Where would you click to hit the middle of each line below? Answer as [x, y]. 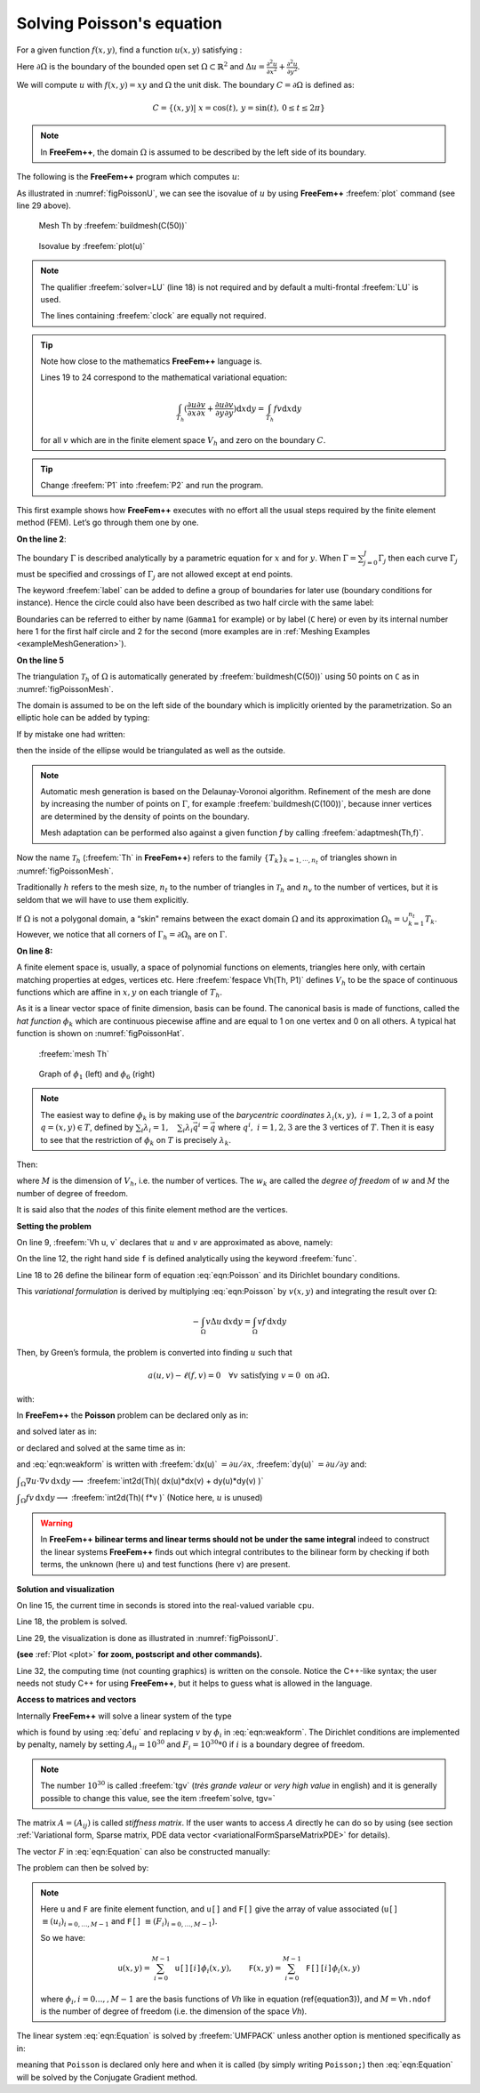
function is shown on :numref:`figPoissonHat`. [100, 1034]
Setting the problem [54, 1226]
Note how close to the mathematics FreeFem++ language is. [151, 361]
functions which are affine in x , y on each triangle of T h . [119, 994]
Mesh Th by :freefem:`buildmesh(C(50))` [113, 226]
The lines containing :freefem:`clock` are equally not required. [153, 316]
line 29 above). [44, 205]
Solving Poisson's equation [119, 23]
